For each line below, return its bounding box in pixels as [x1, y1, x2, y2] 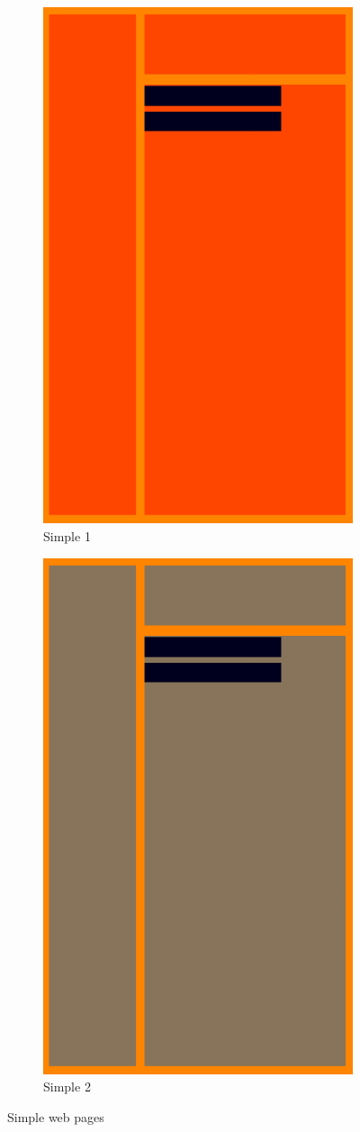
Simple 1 [43, 526, 91, 545]
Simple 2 [43, 1077, 91, 1096]
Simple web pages [7, 1108, 104, 1127]
